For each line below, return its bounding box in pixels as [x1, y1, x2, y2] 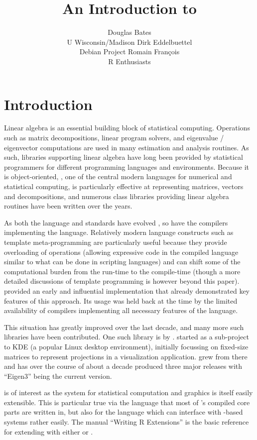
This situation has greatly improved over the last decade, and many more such [4, 322, 244, 332]
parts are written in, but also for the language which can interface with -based [4, 407, 243, 417]
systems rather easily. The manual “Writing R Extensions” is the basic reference [4, 417, 249, 427]
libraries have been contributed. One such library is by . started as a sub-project [4, 331, 249, 342]
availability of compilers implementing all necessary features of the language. [4, 305, 238, 316]
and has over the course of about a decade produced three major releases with [4, 361, 243, 371]
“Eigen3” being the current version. [4, 370, 112, 381]
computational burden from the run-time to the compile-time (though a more [4, 266, 241, 276]
